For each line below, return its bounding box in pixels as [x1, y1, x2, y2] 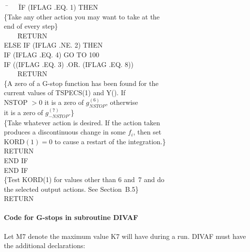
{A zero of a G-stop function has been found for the [4, 78, 159, 88]
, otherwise [105, 97, 138, 107]
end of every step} [4, 21, 58, 31]
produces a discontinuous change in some [4, 127, 126, 137]
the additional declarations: [4, 240, 85, 251]
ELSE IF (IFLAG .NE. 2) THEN [4, 40, 103, 50]
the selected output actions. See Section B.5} [4, 184, 139, 194]
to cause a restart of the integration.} [54, 136, 166, 146]
